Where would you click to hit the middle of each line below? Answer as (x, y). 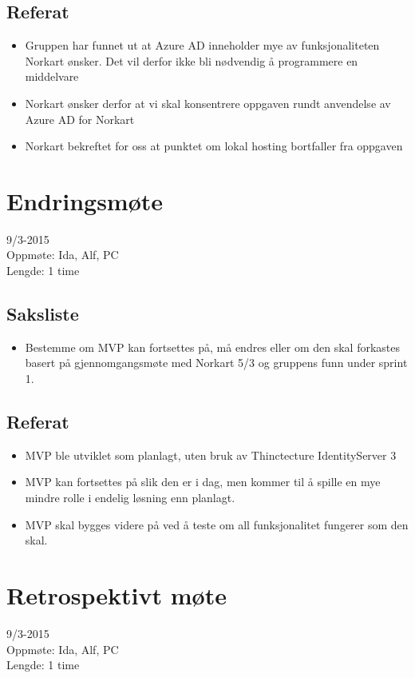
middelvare (52, 76)
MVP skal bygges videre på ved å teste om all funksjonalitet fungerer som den (217, 524)
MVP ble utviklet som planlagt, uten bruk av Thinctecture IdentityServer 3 (211, 455)
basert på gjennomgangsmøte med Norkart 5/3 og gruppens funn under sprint (216, 363)
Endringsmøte (85, 200)
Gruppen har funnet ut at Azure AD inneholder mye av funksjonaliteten (202, 45)
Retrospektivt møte (117, 595)
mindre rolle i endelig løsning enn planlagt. (130, 498)
